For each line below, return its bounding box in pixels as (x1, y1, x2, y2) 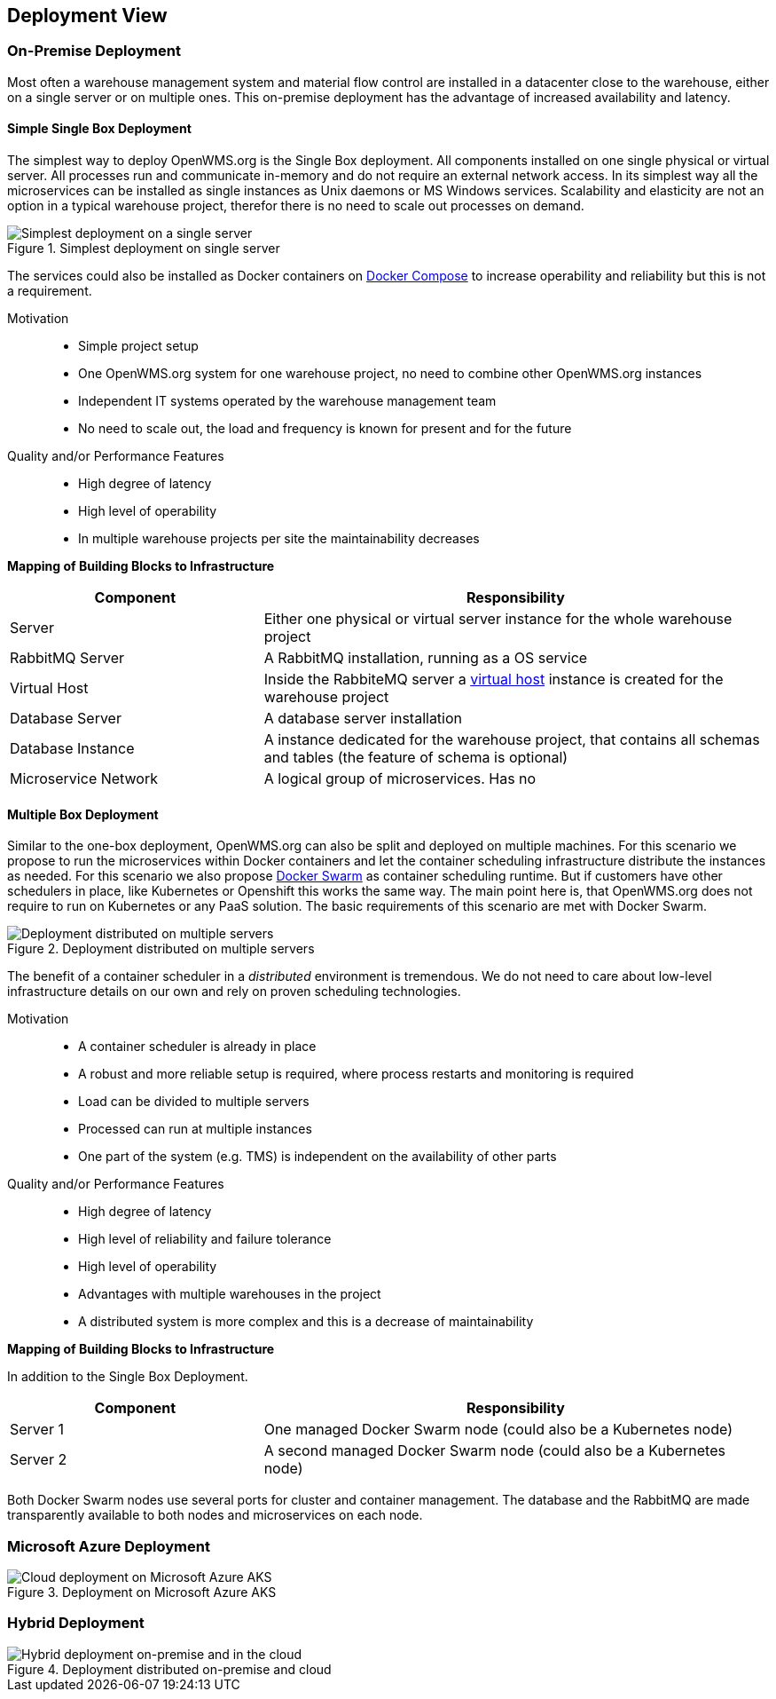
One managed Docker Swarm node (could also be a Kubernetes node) (263, 1420, 733, 1439)
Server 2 (10, 1450, 67, 1469)
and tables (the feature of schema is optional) (263, 748, 568, 767)
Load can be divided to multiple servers (78, 1094, 310, 1110)
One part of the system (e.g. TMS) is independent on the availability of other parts (78, 1149, 557, 1165)
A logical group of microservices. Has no (263, 770, 537, 788)
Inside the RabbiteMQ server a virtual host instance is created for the (263, 670, 724, 689)
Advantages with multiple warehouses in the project (78, 1286, 381, 1302)
